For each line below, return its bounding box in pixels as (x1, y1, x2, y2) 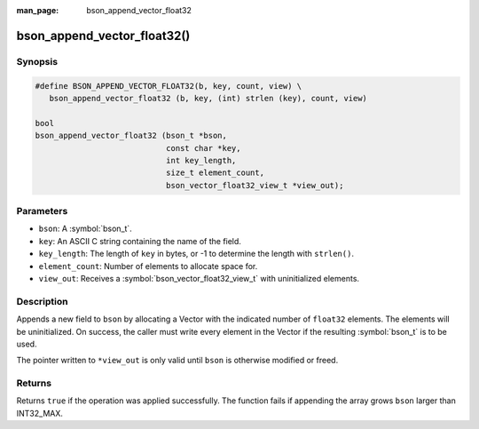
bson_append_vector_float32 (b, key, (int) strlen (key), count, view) (49, 93, 368, 103)
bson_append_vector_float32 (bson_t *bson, (35, 131, 228, 141)
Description (16, 295, 68, 307)
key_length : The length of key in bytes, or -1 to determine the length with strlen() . (38, 249, 355, 259)
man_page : (16, 5, 59, 15)
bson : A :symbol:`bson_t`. (38, 223, 132, 234)
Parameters (16, 205, 68, 218)
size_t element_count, (165, 168, 265, 178)
